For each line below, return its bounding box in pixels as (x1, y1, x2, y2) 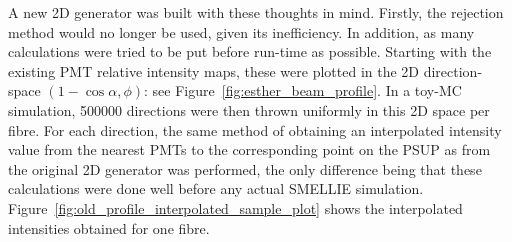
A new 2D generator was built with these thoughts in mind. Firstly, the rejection (8, 2, 504, 22)
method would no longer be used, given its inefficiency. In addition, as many (8, 21, 475, 42)
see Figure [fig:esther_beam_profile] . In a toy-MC (152, 80, 462, 101)
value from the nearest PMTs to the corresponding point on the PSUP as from (8, 139, 491, 160)
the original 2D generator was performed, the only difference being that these (8, 158, 482, 179)
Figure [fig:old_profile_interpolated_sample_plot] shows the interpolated (8, 197, 463, 218)
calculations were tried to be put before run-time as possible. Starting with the (8, 41, 492, 62)
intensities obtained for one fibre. (8, 217, 210, 238)
